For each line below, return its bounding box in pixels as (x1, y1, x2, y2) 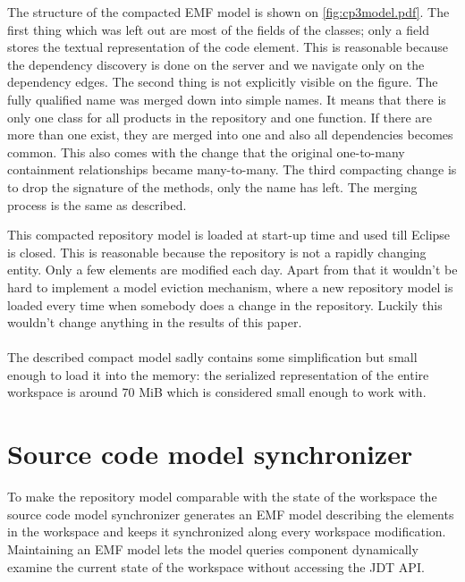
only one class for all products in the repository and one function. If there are (7, 107, 433, 126)
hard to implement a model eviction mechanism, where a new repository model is (7, 277, 453, 296)
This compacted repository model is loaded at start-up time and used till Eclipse (7, 225, 451, 244)
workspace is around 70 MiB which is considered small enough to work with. (7, 383, 427, 401)
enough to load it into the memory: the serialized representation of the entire (7, 365, 429, 384)
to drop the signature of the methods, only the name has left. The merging (7, 177, 418, 196)
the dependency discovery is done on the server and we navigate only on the (7, 55, 425, 73)
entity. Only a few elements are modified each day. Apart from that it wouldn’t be (7, 260, 458, 279)
